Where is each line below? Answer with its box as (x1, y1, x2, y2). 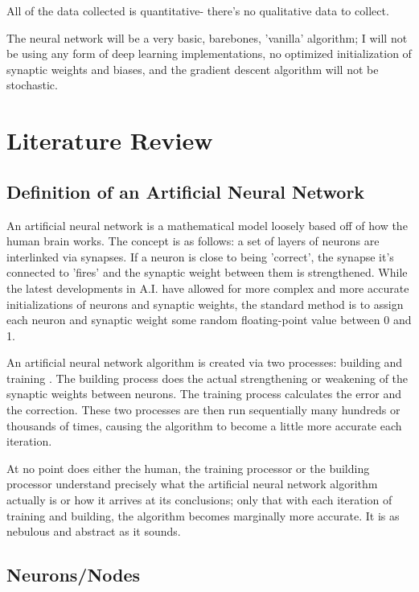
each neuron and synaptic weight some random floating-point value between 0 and (6, 311, 412, 328)
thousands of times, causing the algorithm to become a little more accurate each (6, 417, 402, 434)
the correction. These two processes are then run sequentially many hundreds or (6, 401, 401, 418)
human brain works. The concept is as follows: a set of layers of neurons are (6, 232, 380, 249)
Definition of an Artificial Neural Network (6, 179, 365, 203)
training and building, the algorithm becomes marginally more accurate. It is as (6, 507, 400, 524)
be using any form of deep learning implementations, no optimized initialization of (6, 45, 412, 62)
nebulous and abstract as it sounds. (6, 523, 181, 540)
